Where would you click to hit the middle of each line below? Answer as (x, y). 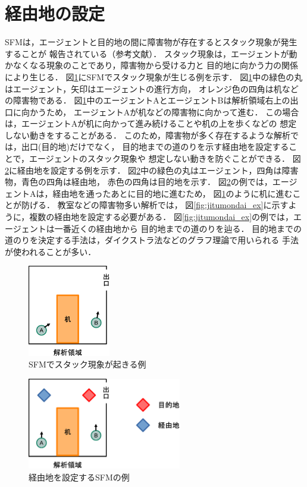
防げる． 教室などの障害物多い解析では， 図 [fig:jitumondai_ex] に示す (155, 205)
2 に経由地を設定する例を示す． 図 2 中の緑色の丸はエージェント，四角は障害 (152, 170)
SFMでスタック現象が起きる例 (87, 364)
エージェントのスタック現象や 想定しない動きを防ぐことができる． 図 (165, 158)
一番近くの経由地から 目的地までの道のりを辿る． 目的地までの (178, 228)
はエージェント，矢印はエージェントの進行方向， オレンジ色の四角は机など (152, 88)
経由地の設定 (55, 13)
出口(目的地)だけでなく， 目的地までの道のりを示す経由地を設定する (155, 147)
